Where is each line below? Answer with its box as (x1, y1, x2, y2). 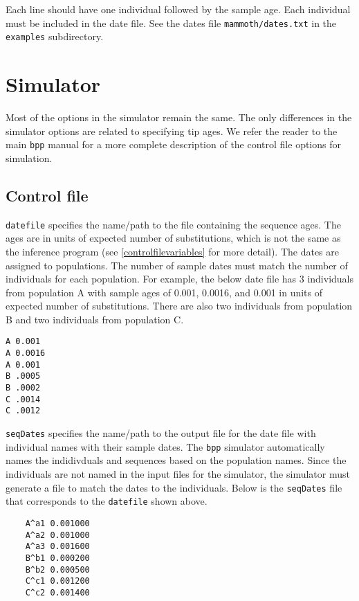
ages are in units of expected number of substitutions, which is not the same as (6, 231, 341, 245)
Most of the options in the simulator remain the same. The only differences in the (6, 110, 352, 125)
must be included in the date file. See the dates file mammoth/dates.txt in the (6, 15, 337, 30)
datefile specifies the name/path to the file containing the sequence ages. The (6, 217, 341, 231)
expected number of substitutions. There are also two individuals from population (6, 298, 353, 313)
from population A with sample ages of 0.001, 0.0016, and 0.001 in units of (6, 285, 323, 299)
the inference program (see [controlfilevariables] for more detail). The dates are (6, 244, 339, 258)
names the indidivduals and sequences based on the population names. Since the (6, 453, 347, 467)
